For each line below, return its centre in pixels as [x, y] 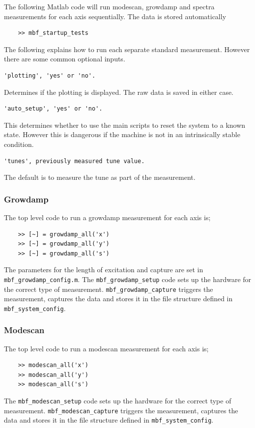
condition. [19, 144]
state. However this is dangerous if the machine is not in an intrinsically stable [122, 134]
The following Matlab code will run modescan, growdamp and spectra [109, 6]
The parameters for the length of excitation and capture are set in [104, 270]
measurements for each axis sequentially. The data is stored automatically [115, 16]
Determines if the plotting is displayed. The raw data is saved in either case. [119, 92]
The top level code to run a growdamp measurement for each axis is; [107, 217]
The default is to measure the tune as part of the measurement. [100, 177]
